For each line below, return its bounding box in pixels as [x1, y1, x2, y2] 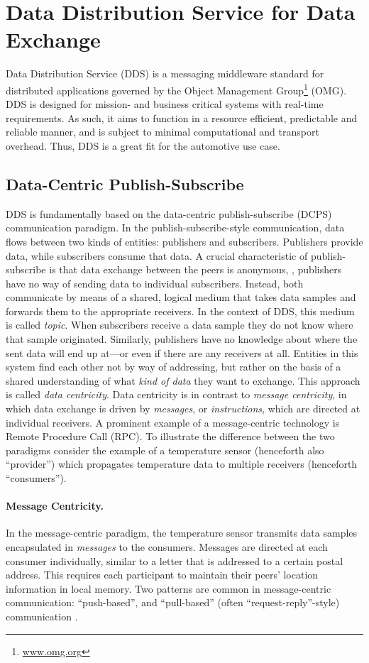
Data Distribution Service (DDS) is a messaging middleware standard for [6, 66, 324, 81]
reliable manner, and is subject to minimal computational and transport [6, 124, 319, 139]
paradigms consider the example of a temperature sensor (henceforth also [6, 442, 324, 457]
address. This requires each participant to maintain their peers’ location [6, 567, 319, 582]
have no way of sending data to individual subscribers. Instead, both [6, 275, 304, 290]
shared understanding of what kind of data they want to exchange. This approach [6, 373, 360, 388]
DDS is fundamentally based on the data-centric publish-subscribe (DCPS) [6, 206, 332, 221]
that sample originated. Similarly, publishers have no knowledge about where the [6, 331, 358, 346]
